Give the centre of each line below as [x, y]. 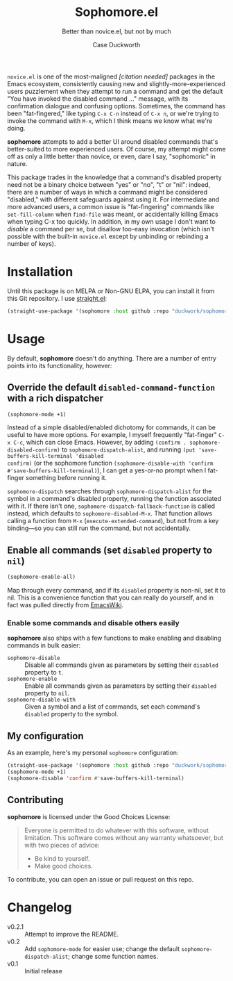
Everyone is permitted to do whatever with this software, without [116, 830]
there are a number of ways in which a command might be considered [107, 192]
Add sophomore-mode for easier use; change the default [102, 948]
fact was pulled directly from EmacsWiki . [65, 605]
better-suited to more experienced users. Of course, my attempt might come [116, 149]
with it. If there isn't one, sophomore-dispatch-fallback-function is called [111, 506]
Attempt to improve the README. [72, 934]
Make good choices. [64, 866]
